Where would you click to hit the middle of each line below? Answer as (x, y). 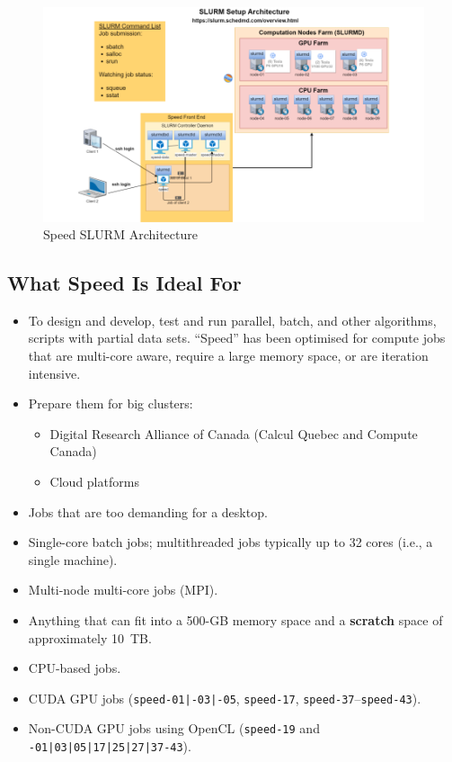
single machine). (73, 559)
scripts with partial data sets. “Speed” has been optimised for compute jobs (237, 338)
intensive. (54, 373)
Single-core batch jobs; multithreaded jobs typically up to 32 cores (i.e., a (230, 542)
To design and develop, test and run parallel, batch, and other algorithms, (232, 320)
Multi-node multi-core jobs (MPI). (123, 590)
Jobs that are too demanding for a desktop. (148, 511)
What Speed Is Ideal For (124, 283)
